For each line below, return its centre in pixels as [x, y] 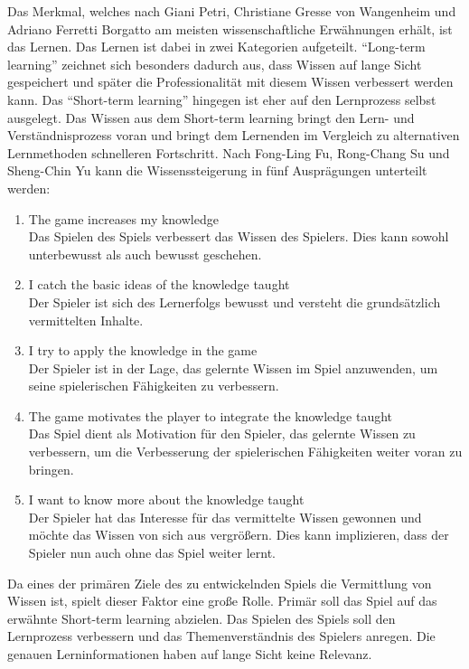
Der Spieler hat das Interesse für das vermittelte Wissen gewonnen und [225, 517]
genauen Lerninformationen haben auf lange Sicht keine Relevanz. [190, 654]
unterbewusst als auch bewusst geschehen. [145, 254]
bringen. [51, 469]
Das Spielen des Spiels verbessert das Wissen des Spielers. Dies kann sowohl [239, 236]
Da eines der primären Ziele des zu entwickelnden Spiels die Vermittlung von [220, 583]
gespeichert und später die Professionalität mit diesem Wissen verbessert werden [230, 82]
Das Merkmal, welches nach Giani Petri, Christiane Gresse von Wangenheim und [232, 11]
